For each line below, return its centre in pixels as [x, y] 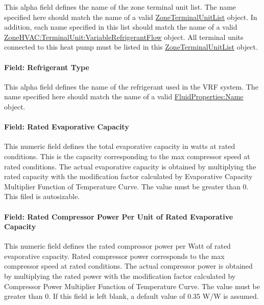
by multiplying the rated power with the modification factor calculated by [120, 276]
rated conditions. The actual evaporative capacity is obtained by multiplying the [130, 166]
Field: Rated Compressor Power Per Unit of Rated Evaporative [119, 216]
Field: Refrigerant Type [47, 67]
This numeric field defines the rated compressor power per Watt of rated [117, 246]
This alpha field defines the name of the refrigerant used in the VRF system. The [131, 86]
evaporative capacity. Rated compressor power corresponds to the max [114, 256]
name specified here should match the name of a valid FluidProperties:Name [124, 96]
